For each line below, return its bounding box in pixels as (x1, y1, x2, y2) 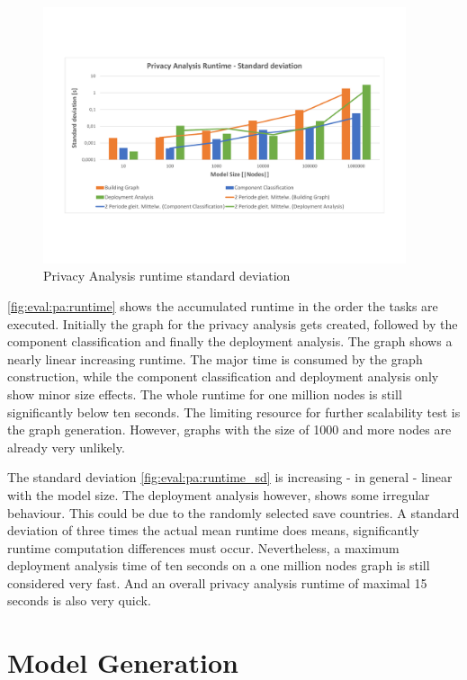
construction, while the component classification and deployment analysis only (7, 367, 439, 386)
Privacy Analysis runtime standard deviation (43, 266, 291, 285)
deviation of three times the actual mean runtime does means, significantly (7, 521, 419, 540)
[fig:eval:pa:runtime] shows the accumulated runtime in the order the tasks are (7, 296, 438, 315)
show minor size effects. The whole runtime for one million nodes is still (7, 384, 402, 403)
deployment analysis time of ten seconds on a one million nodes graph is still (7, 556, 430, 575)
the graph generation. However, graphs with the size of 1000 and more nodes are (7, 420, 452, 439)
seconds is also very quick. (7, 591, 151, 610)
